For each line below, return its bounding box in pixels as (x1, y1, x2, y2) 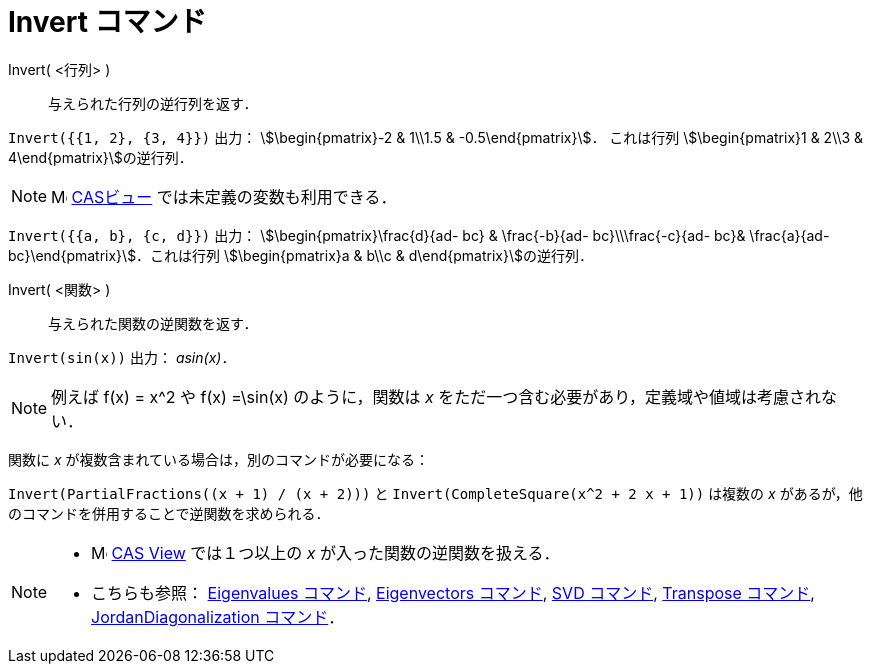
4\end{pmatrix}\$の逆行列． (8, 148, 193, 166)
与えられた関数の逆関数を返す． (48, 314, 258, 332)
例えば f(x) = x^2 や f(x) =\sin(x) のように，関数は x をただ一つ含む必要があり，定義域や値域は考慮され (51, 386, 822, 407)
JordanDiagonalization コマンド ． (91, 606, 345, 627)
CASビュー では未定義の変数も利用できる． (71, 186, 397, 207)
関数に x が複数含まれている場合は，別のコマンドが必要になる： (8, 450, 430, 468)
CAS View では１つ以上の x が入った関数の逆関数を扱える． (111, 542, 560, 563)
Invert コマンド (8, 5, 207, 39)
